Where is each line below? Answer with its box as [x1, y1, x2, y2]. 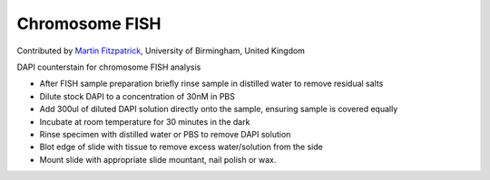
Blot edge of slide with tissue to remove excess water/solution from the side [39, 141, 324, 153]
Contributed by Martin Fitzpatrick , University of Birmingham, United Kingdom [16, 45, 306, 56]
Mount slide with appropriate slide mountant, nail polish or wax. [39, 154, 277, 165]
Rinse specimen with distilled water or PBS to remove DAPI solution [39, 128, 291, 139]
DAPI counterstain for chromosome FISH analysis [16, 62, 201, 72]
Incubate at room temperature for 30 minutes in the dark [39, 116, 250, 127]
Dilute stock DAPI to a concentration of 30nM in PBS [39, 90, 235, 101]
